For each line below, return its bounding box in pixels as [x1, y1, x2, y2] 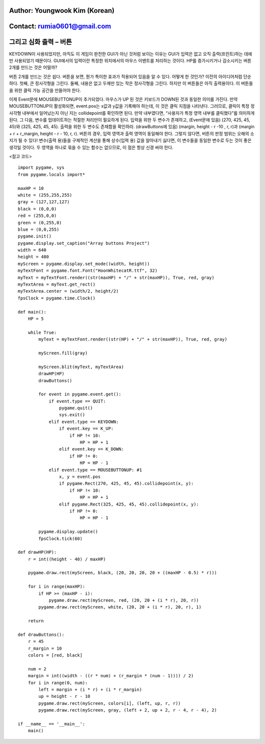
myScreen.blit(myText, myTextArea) [38, 364, 124, 370]
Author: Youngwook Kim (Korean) [9, 6, 115, 15]
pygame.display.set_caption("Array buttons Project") [18, 240, 150, 246]
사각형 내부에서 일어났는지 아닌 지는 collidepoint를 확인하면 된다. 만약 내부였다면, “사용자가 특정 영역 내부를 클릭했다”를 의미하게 [9, 110, 255, 116]
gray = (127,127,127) [18, 199, 70, 205]
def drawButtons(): [18, 632, 65, 638]
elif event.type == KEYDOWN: [49, 419, 119, 425]
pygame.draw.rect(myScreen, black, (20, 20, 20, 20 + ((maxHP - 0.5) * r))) [27, 570, 217, 576]
